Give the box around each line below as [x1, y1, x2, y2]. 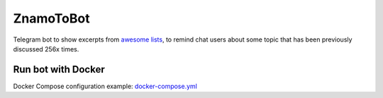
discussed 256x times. [13, 44, 79, 53]
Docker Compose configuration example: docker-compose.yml [13, 82, 198, 90]
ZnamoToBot [13, 11, 90, 26]
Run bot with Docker [13, 63, 106, 75]
